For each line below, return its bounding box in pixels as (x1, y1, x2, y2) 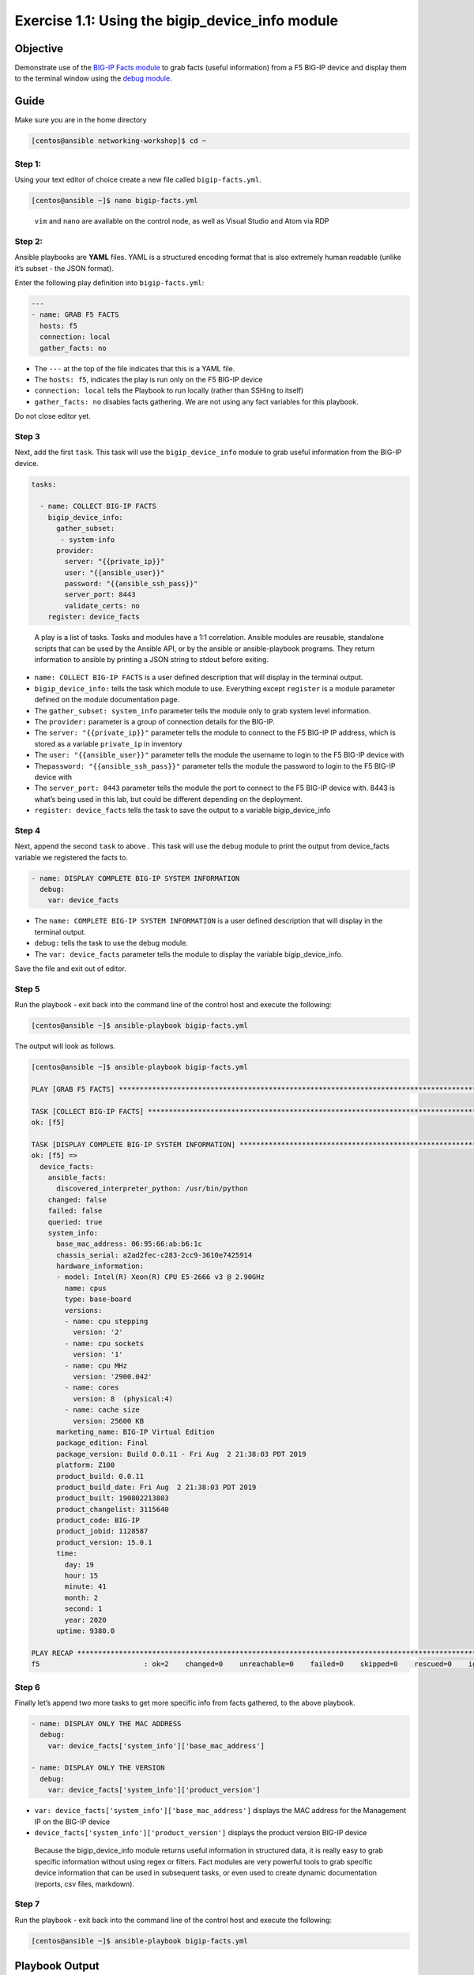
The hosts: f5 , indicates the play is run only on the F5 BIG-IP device (34, 374, 263, 384)
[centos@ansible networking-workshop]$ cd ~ (31, 137, 207, 145)
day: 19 (64, 1560, 95, 1569)
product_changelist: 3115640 (56, 1505, 169, 1514)
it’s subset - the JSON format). (14, 263, 115, 273)
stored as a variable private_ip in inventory (34, 739, 182, 748)
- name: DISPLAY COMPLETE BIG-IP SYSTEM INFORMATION (31, 874, 240, 882)
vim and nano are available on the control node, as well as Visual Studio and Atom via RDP (34, 216, 329, 226)
